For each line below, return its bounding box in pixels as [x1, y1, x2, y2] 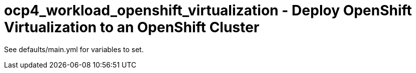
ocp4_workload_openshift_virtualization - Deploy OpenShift [4, 2, 412, 19]
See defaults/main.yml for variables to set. [4, 45, 144, 54]
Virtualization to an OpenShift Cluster [4, 19, 260, 36]
